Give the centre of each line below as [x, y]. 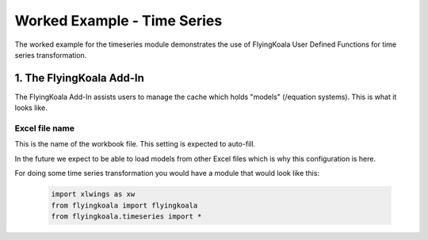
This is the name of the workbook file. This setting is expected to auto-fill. [135, 144]
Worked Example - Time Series [118, 21]
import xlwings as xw [93, 194]
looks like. [31, 108]
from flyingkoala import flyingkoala [124, 205]
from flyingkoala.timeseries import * [126, 216]
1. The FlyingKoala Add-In [79, 78]
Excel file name [45, 128]
